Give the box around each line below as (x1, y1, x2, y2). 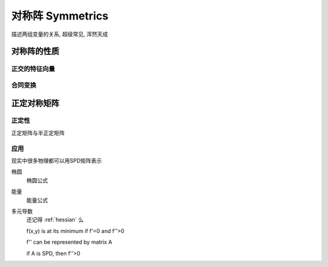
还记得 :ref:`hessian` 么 (26, 216, 84, 223)
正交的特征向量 (11, 64, 55, 73)
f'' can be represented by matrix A (26, 238, 112, 246)
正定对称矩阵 (11, 98, 60, 108)
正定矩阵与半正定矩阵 (11, 129, 65, 136)
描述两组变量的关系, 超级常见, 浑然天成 (11, 30, 108, 38)
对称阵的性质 (11, 46, 60, 57)
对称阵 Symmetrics (11, 9, 109, 23)
